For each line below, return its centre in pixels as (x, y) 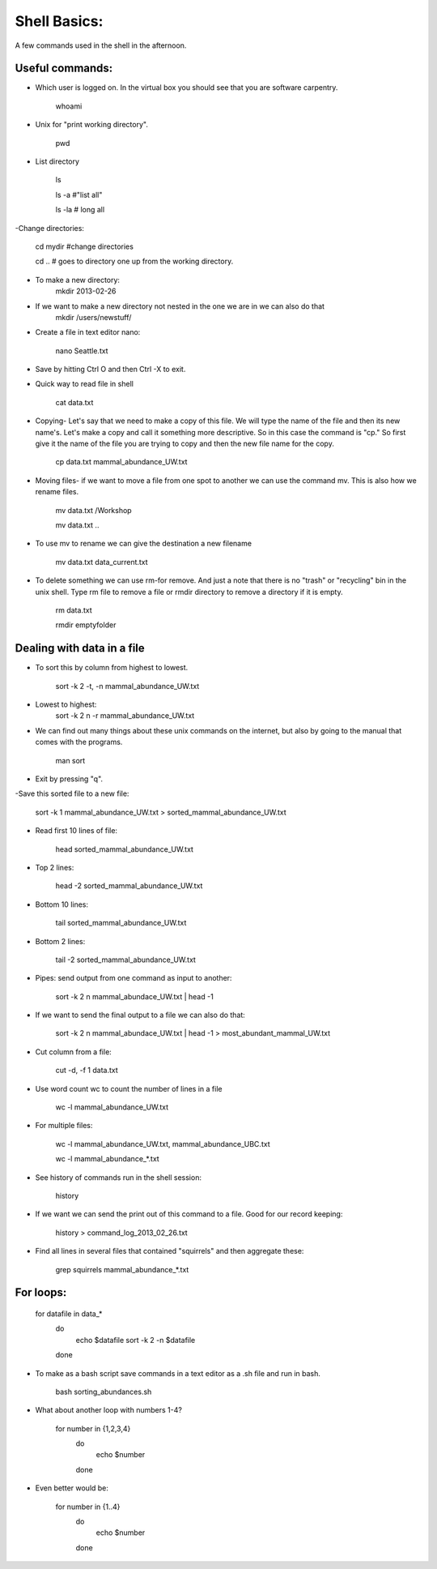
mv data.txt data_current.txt (102, 562)
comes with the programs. (79, 742)
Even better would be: (72, 1488)
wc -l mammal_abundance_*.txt (107, 1159)
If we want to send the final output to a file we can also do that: (140, 1015)
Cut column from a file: (74, 1052)
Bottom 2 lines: (60, 941)
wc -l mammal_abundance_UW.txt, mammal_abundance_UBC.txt (163, 1144)
